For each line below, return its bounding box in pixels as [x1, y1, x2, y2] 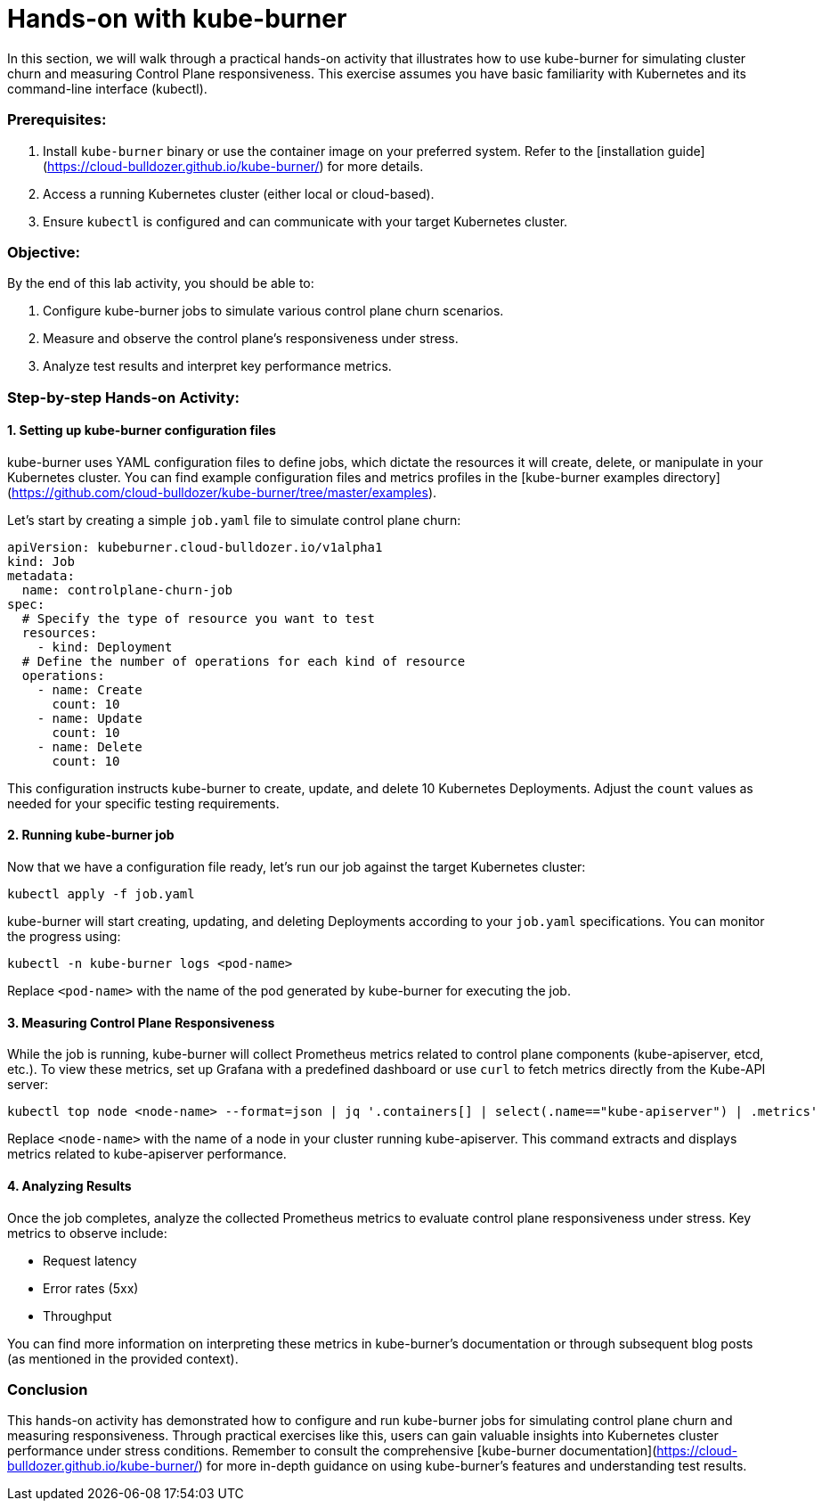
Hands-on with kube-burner [7, 4, 347, 34]
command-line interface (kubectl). [7, 80, 208, 96]
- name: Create [37, 682, 142, 697]
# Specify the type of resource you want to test [21, 611, 376, 626]
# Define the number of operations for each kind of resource [21, 653, 466, 668]
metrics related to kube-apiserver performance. [7, 1146, 287, 1162]
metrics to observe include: [7, 1225, 167, 1241]
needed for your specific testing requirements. [7, 795, 280, 811]
